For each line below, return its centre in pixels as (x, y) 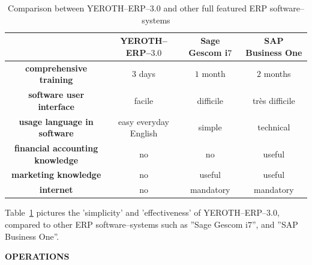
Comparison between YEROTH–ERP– (79, 8)
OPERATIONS (37, 256)
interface (56, 106)
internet (56, 190)
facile (144, 100)
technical (274, 127)
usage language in (56, 121)
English (144, 133)
